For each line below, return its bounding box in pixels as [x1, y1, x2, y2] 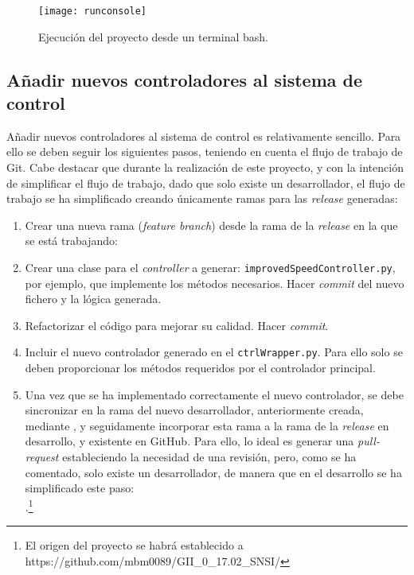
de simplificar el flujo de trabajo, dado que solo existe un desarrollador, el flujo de [6, 174, 405, 191]
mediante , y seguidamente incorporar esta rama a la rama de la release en [25, 417, 389, 433]
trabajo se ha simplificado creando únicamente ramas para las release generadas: [6, 190, 398, 207]
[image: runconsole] [38, 6, 147, 17]
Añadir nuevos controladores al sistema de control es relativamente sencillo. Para [6, 127, 401, 144]
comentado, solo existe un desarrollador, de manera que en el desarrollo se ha [25, 464, 402, 480]
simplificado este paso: [25, 480, 135, 496]
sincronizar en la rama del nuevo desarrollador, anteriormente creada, [25, 402, 364, 418]
